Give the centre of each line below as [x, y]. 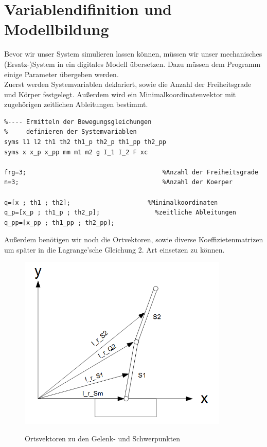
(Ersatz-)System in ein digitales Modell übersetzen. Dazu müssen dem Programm [132, 64]
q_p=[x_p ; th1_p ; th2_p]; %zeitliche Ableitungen [120, 213]
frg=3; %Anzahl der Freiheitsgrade [131, 172]
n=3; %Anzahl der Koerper [118, 182]
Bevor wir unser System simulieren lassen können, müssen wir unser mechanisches [133, 54]
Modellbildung [57, 29]
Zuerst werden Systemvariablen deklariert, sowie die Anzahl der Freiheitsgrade [128, 84]
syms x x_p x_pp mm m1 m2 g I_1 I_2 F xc [76, 152]
